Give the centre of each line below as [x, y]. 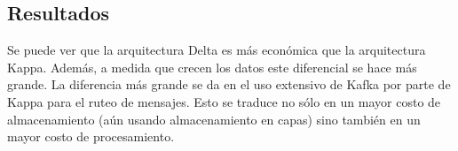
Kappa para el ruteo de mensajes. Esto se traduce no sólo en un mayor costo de [224, 101]
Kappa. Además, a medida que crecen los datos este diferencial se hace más [212, 67]
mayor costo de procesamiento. [91, 136]
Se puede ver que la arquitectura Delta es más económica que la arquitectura [217, 50]
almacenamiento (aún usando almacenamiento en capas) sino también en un [214, 119]
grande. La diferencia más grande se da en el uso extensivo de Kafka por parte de [229, 84]
